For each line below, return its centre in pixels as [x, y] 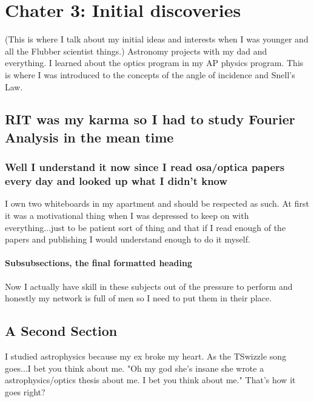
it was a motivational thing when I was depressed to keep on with [127, 215]
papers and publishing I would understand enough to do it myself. [128, 239]
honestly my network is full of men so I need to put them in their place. [139, 298]
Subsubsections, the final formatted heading [99, 263]
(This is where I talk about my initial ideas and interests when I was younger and [157, 39]
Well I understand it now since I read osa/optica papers [145, 167]
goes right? [25, 391]
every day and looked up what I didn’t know [116, 181]
